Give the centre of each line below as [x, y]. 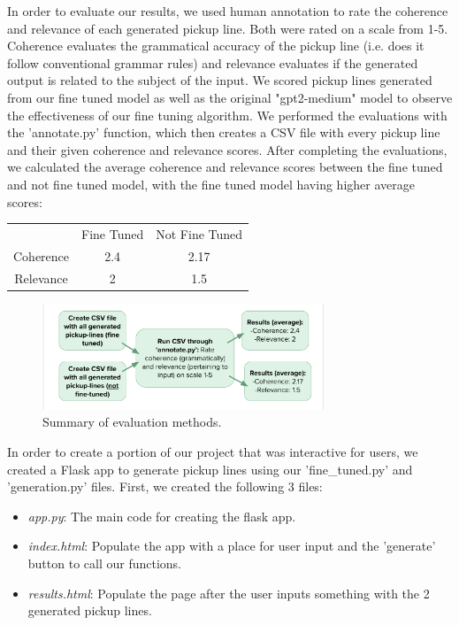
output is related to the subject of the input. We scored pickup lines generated [220, 80]
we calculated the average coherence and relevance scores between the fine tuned [225, 167]
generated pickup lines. [90, 610]
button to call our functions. [105, 563]
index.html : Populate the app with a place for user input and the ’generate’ [232, 546]
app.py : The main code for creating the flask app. [162, 516]
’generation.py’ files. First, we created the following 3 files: [165, 486]
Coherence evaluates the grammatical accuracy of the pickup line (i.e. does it [216, 46]
